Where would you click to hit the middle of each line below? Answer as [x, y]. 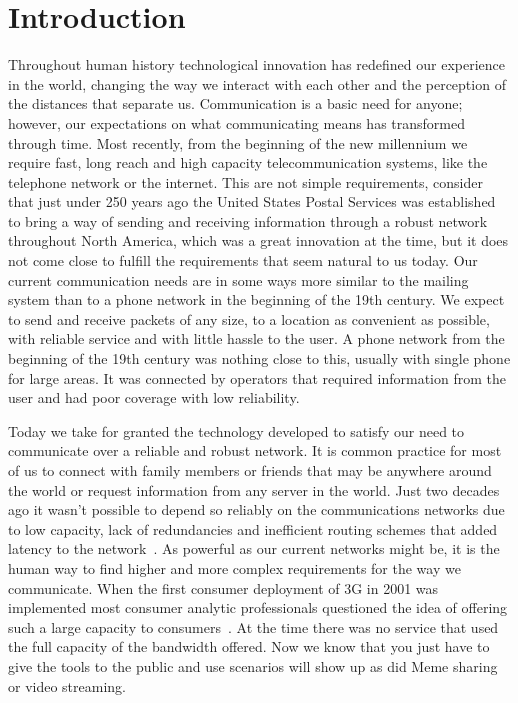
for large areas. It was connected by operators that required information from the [257, 377]
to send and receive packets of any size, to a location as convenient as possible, [249, 318]
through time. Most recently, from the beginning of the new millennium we [238, 142]
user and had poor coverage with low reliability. [154, 397]
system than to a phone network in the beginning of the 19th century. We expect [256, 299]
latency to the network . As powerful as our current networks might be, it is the [254, 548]
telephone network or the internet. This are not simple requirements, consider [246, 181]
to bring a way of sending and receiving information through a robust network [248, 220]
